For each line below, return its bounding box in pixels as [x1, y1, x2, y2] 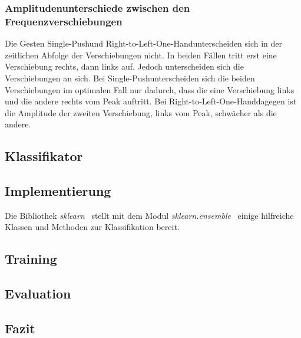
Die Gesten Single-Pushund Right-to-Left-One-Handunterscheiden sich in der [5, 37, 283, 50]
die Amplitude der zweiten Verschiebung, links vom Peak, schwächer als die [5, 106, 277, 119]
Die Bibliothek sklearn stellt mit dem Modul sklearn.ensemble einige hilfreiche [5, 209, 294, 221]
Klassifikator [5, 147, 83, 165]
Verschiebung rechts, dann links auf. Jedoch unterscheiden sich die [5, 60, 244, 73]
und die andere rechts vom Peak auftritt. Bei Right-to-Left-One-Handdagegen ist [5, 95, 297, 107]
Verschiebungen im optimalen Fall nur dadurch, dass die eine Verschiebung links [5, 83, 295, 96]
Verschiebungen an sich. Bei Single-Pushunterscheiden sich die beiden [5, 71, 255, 84]
